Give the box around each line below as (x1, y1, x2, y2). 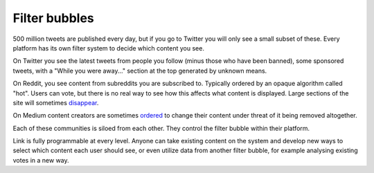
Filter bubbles (12, 10, 95, 26)
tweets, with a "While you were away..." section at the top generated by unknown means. (12, 66, 267, 75)
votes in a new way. (12, 156, 69, 164)
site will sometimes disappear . (12, 98, 99, 107)
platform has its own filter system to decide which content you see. (12, 44, 204, 52)
